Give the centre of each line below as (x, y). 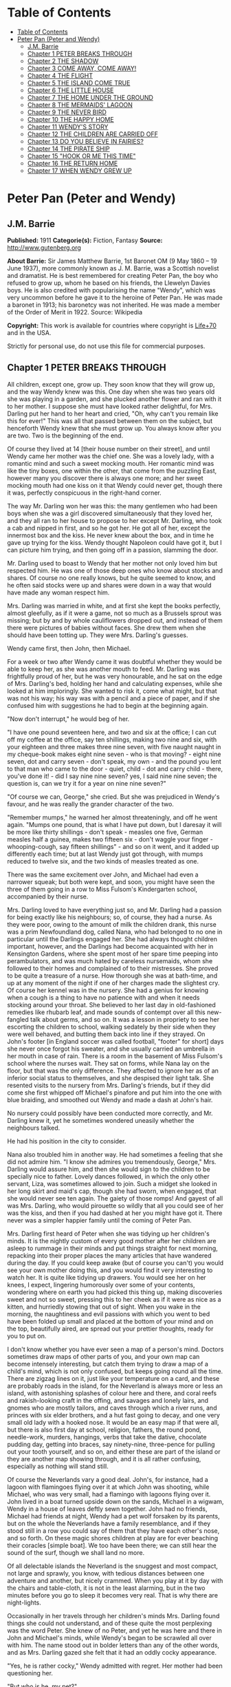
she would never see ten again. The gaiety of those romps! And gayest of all (115, 1198)
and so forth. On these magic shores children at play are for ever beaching (113, 1538)
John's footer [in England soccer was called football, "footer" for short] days (116, 1041)
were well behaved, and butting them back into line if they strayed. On (106, 1034)
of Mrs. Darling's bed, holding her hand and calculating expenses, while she (115, 683)
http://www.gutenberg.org (44, 247)
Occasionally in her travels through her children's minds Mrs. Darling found (113, 1615)
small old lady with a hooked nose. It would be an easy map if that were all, (113, 1422)
